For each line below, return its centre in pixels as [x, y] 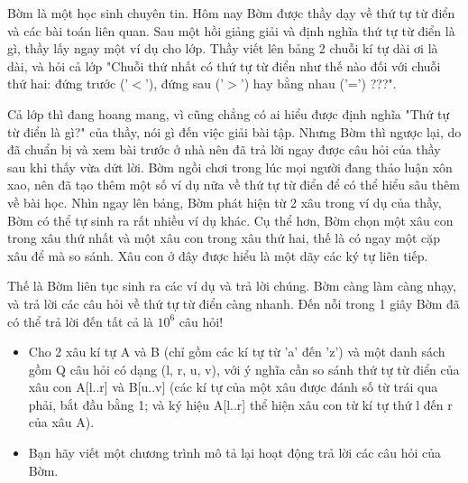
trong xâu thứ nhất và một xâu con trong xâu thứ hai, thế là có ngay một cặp [224, 238]
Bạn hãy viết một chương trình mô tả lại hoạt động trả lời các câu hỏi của [235, 453]
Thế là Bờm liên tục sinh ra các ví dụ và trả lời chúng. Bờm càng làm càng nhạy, [232, 286]
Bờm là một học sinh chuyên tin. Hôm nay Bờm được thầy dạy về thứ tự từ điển [231, 13]
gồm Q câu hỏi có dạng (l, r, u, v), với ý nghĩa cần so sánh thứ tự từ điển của [244, 369]
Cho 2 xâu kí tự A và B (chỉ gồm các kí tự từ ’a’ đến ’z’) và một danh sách [237, 352]
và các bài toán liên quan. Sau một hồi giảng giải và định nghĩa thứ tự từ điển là [231, 30]
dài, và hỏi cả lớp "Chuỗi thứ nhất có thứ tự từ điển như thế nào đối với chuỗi [224, 65]
